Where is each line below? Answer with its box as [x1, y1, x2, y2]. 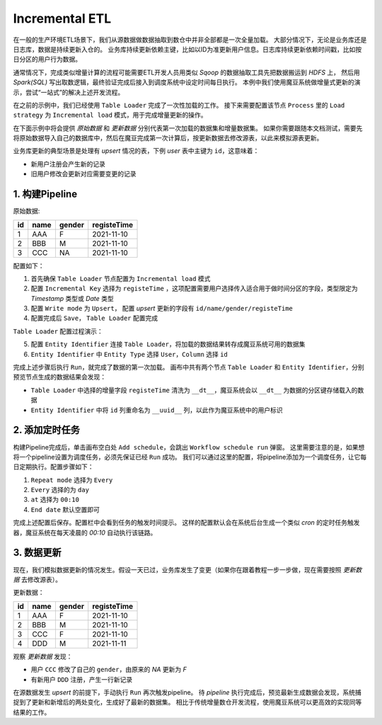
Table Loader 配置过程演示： [13, 326, 104, 336]
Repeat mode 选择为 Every [30, 475, 113, 484]
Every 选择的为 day [30, 486, 90, 494]
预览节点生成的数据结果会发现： [13, 372, 106, 382]
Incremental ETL [13, 11, 112, 26]
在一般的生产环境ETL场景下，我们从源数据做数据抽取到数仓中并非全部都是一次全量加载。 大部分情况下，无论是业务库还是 [13, 35, 367, 44]
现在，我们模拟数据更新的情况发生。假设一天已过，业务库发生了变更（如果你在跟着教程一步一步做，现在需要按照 [13, 565, 342, 573]
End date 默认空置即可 [30, 505, 100, 513]
